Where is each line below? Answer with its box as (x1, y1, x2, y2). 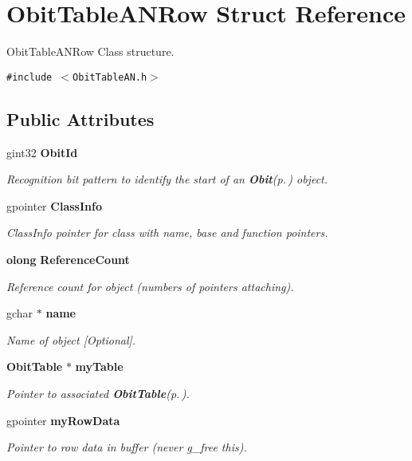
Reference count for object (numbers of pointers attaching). (6, 278, 294, 294)
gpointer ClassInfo (6, 197, 102, 214)
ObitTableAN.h (73, 71, 147, 83)
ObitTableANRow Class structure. (6, 43, 175, 60)
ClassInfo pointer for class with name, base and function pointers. (6, 224, 328, 241)
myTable (75, 358, 124, 375)
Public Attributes (6, 106, 155, 131)
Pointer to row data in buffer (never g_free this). (6, 439, 247, 455)
